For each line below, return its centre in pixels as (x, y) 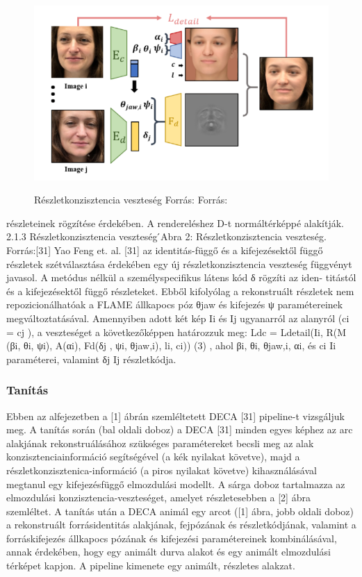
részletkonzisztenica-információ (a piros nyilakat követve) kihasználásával (162, 470)
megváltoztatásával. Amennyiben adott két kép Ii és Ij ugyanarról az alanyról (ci (178, 318)
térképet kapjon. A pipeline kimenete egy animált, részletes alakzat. (151, 566)
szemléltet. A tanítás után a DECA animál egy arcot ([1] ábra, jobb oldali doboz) (180, 511)
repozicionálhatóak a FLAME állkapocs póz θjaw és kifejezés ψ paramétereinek (175, 304)
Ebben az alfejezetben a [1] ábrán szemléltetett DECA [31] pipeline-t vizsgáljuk (175, 416)
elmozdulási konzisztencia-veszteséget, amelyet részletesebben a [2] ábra (158, 497)
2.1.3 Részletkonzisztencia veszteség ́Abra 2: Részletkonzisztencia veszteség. (166, 236)
